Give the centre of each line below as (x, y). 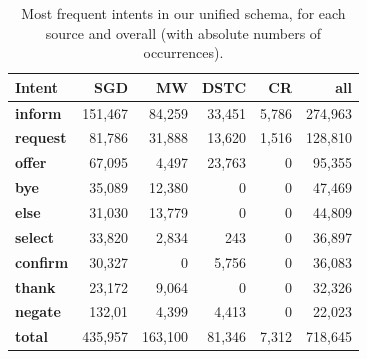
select (34, 236)
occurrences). (183, 52)
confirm (42, 261)
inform (38, 112)
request (41, 137)
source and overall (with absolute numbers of (183, 32)
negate (38, 311)
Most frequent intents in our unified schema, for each (183, 13)
